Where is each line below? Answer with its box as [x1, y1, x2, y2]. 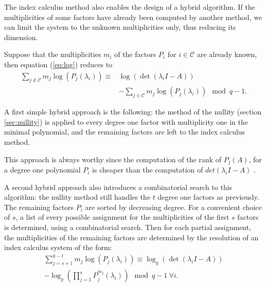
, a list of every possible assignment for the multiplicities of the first [15, 212, 229, 222]
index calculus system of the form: [4, 242, 112, 253]
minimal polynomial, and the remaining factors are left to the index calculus [4, 126, 245, 137]
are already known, [197, 49, 257, 60]
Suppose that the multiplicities [4, 49, 101, 60]
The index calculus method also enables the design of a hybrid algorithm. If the [4, 2, 255, 12]
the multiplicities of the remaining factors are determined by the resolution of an [4, 232, 259, 242]
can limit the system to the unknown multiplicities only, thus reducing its [4, 22, 236, 32]
